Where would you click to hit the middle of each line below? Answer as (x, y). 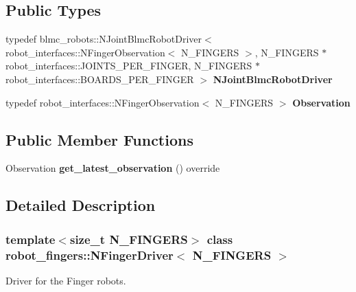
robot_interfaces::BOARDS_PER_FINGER (100, 79)
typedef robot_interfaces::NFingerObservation (103, 102)
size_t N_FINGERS (129, 239)
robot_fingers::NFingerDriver (90, 255)
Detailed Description (81, 205)
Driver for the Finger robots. (66, 280)
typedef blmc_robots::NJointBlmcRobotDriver (104, 39)
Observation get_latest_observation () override (113, 168)
